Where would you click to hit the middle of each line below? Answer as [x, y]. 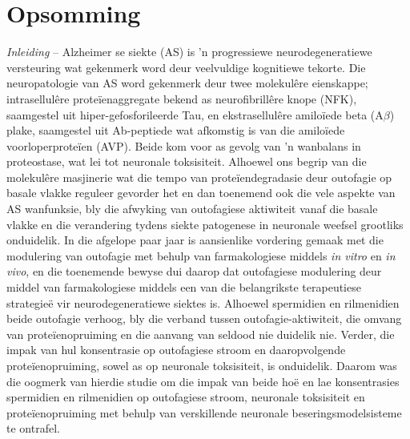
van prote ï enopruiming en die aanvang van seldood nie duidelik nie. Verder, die [201, 334]
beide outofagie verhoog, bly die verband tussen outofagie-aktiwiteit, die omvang [204, 318]
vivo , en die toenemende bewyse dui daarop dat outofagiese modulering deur [194, 271]
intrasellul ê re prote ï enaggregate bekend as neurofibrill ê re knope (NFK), [182, 98]
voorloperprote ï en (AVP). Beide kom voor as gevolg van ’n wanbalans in [184, 145]
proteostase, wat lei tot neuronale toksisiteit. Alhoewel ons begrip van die [187, 161]
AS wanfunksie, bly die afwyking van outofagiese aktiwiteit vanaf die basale [192, 209]
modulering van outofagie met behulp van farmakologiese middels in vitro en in [201, 255]
